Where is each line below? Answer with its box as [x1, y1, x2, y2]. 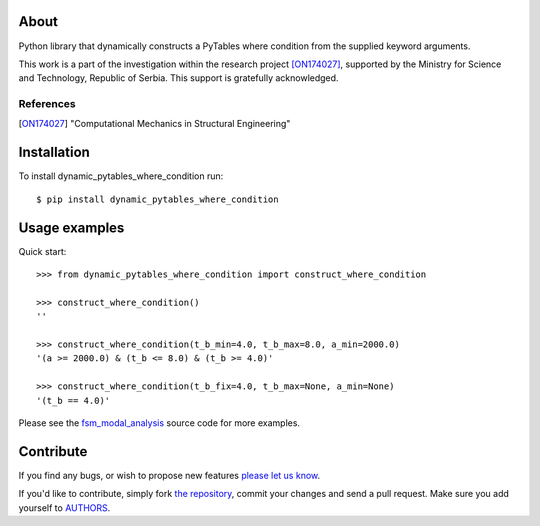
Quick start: [18, 245, 67, 257]
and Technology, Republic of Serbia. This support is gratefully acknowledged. [18, 72, 339, 84]
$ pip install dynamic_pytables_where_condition [36, 193, 279, 205]
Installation [18, 144, 90, 161]
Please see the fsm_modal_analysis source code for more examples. [18, 416, 300, 429]
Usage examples [18, 219, 125, 236]
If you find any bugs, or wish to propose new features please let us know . [18, 469, 321, 481]
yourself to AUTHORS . [18, 501, 111, 514]
